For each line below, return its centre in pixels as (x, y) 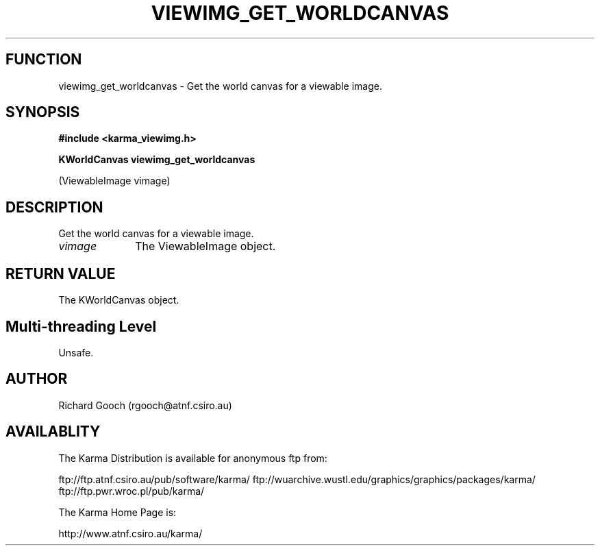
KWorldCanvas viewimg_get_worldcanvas (157, 160)
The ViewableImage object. (205, 246)
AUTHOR (37, 379)
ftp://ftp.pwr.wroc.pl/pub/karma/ (132, 491)
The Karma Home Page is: (117, 512)
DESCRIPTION (54, 207)
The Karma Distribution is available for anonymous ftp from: (193, 458)
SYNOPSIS (43, 112)
